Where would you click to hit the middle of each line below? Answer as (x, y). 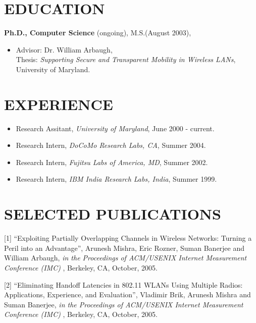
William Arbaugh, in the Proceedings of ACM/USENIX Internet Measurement (125, 258)
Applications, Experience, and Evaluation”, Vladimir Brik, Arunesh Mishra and (127, 294)
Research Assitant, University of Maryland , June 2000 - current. (115, 128)
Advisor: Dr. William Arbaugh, (64, 49)
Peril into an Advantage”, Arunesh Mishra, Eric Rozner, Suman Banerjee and (124, 248)
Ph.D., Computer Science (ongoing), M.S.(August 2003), (98, 33)
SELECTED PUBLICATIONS (113, 214)
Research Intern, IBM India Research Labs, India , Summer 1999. (116, 179)
